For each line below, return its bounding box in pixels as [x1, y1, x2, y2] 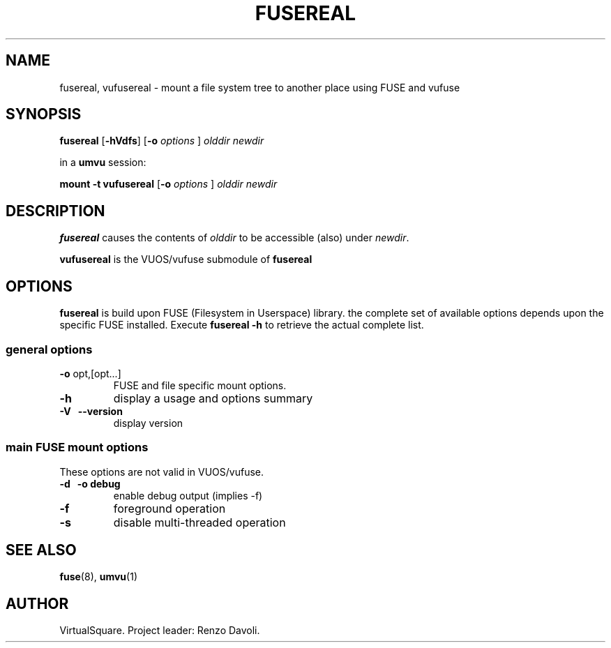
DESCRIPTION [6, 202, 105, 220]
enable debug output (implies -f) [113, 489, 263, 502]
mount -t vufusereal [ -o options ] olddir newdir [59, 178, 278, 190]
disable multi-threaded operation [113, 515, 286, 529]
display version [113, 416, 183, 429]
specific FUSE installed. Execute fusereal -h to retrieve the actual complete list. [59, 319, 424, 331]
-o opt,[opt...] [59, 367, 121, 379]
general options [6, 342, 93, 356]
